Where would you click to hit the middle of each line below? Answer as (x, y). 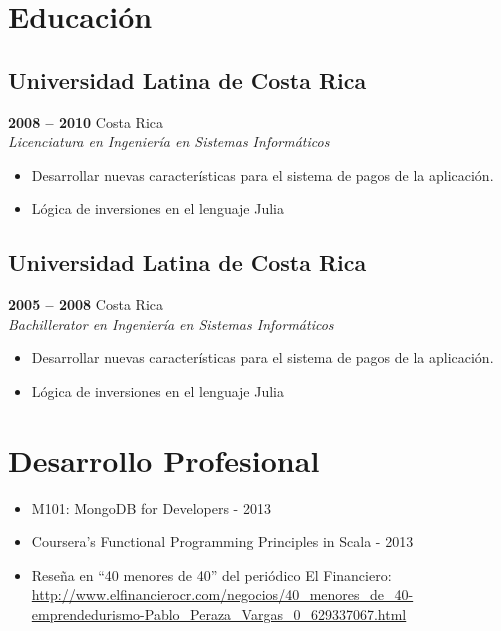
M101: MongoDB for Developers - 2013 (151, 507)
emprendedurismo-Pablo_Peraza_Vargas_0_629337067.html (219, 614)
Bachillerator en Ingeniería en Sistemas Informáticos (171, 323)
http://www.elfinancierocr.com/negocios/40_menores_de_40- (222, 594)
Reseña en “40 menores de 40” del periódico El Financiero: (211, 574)
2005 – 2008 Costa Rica (85, 304)
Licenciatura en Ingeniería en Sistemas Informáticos (169, 141)
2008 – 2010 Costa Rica (85, 121)
